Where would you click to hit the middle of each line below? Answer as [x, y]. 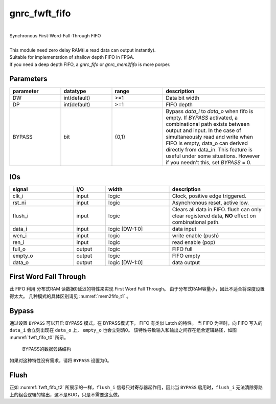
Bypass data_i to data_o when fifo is [210, 111]
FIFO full [182, 249]
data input [184, 229]
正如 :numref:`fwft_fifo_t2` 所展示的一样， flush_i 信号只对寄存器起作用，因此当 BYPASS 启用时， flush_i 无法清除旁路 [136, 387]
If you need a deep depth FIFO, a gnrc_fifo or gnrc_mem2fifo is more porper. [90, 64]
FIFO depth [179, 105]
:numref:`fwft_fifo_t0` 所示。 [39, 337]
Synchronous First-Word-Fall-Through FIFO [55, 35]
